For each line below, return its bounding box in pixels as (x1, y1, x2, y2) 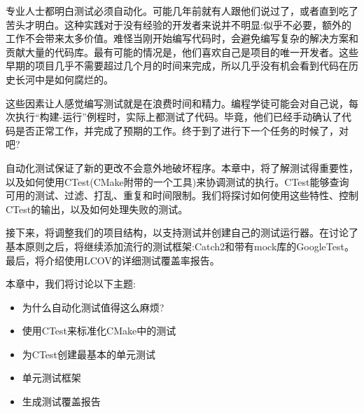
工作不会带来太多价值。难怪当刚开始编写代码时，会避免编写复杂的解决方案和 (6, 31, 358, 46)
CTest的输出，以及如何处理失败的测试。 (6, 201, 188, 216)
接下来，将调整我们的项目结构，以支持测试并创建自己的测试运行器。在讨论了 (6, 225, 358, 240)
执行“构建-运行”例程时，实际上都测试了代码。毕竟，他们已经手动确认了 (15, 109, 342, 124)
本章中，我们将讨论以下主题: (6, 276, 136, 291)
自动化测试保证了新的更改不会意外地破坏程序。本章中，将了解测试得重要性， (6, 160, 358, 175)
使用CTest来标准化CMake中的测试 (22, 323, 176, 338)
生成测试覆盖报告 (22, 394, 101, 409)
